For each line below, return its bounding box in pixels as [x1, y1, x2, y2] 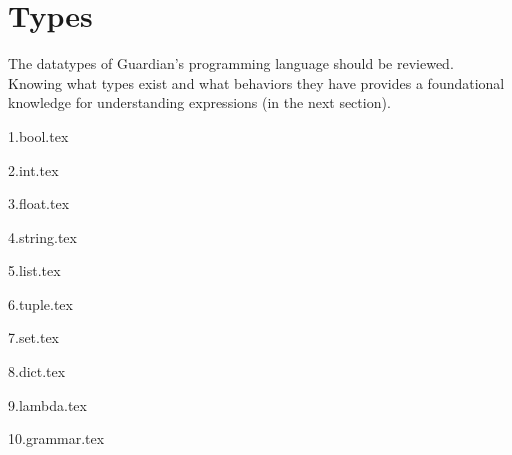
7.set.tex [8, 327, 60, 348]
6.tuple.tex [8, 293, 73, 314]
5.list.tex [8, 260, 61, 281]
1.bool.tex [8, 125, 69, 146]
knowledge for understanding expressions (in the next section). [8, 92, 391, 113]
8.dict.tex [8, 361, 66, 382]
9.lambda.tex [8, 394, 87, 415]
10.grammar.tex [8, 428, 105, 449]
